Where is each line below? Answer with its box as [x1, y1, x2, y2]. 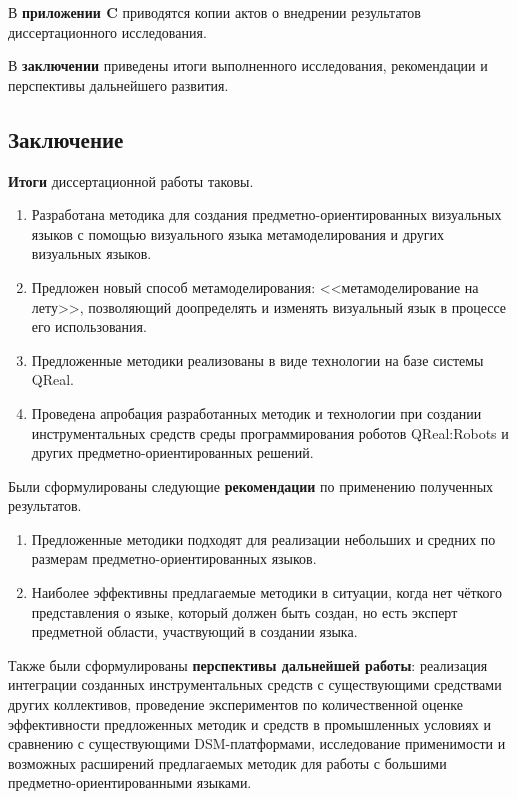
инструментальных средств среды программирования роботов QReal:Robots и [31, 422, 509, 443]
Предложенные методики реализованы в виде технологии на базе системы [31, 349, 484, 370]
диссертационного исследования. [8, 21, 207, 42]
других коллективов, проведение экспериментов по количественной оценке [8, 694, 463, 715]
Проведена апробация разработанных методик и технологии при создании [31, 402, 482, 423]
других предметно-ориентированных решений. [31, 442, 314, 463]
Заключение [8, 123, 124, 154]
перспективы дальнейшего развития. [8, 74, 229, 95]
